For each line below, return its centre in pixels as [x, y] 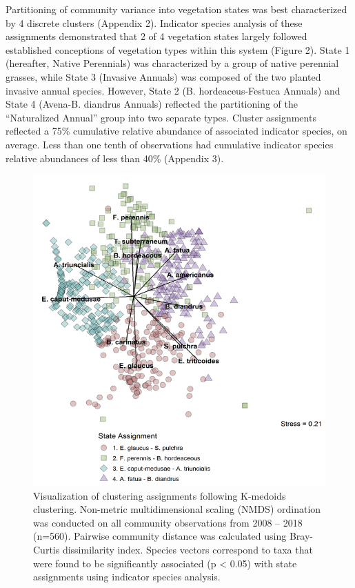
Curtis [47, 550]
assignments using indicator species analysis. [127, 577]
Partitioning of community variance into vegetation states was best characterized [176, 9]
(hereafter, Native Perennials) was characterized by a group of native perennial [172, 63]
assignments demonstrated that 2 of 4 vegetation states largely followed [156, 36]
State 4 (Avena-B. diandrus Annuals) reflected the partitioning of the [152, 104]
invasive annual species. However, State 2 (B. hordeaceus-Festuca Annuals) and [173, 90]
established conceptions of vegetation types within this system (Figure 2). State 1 [178, 49]
